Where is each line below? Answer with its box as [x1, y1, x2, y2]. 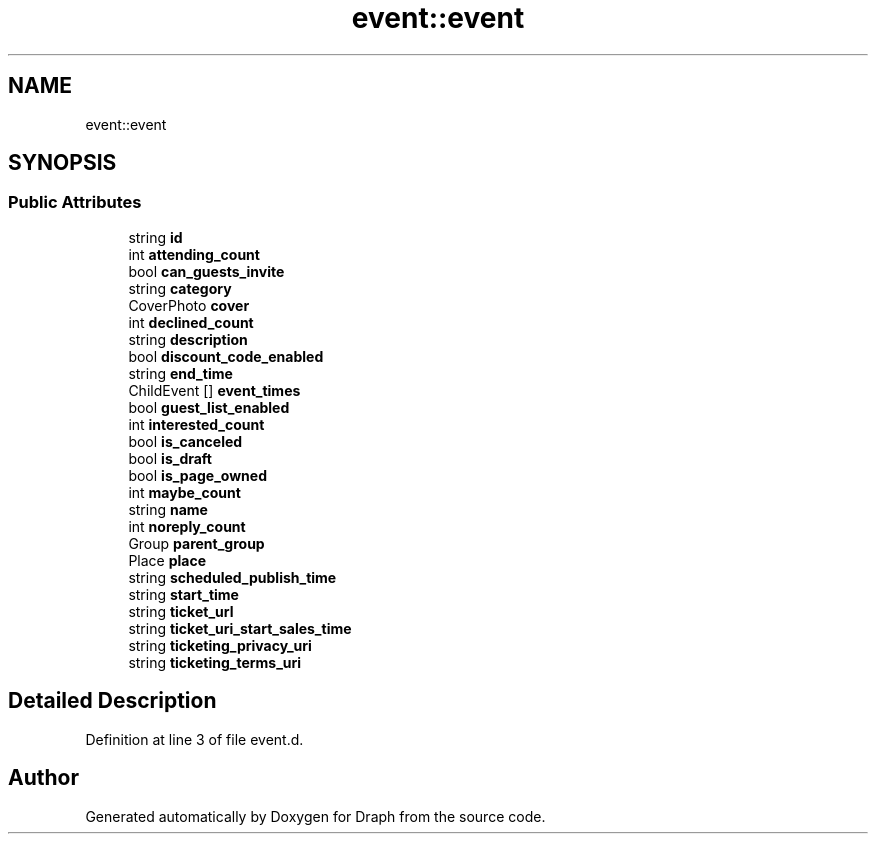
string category [128, 279, 232, 297]
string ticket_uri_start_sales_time [128, 619, 352, 637]
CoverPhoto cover [128, 296, 250, 314]
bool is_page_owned [128, 466, 267, 484]
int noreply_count [128, 517, 246, 535]
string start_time [128, 585, 239, 603]
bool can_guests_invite [128, 262, 285, 280]
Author [8, 765, 79, 791]
